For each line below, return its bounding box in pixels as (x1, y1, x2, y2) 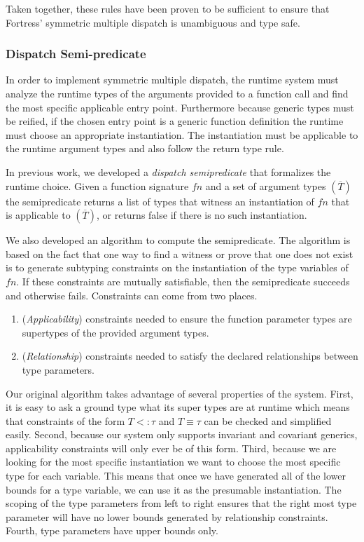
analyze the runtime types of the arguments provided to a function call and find (6, 86, 349, 100)
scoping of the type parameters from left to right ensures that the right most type (6, 496, 357, 510)
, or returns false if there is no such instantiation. (96, 208, 307, 222)
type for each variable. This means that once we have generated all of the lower (6, 468, 346, 483)
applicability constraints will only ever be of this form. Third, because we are (6, 440, 337, 455)
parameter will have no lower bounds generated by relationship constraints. (6, 509, 328, 524)
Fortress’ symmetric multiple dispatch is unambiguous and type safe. (6, 15, 300, 29)
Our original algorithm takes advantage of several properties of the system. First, (6, 386, 353, 400)
